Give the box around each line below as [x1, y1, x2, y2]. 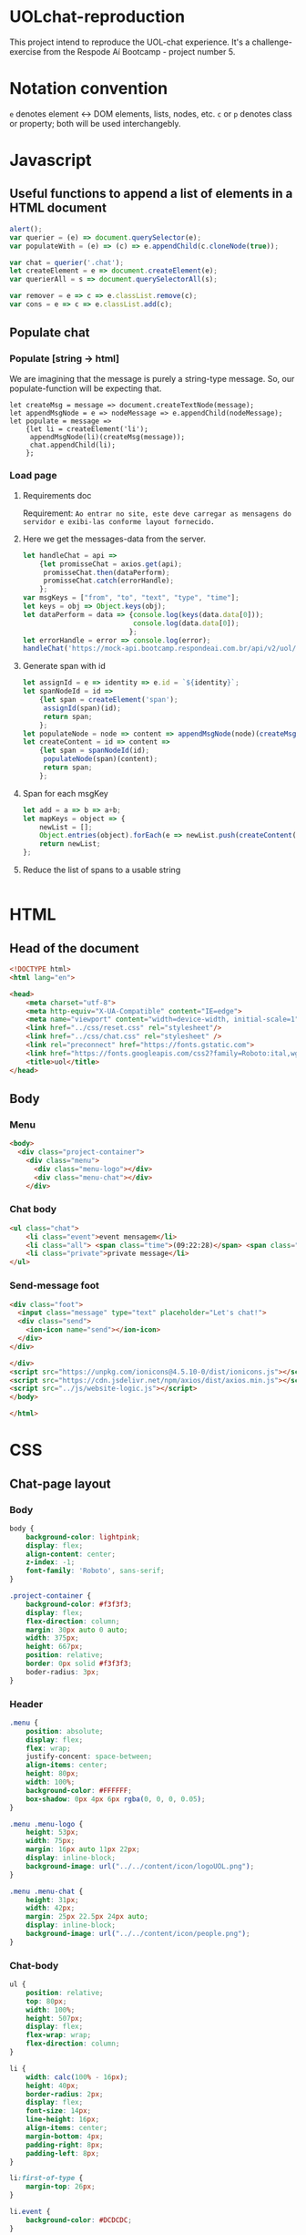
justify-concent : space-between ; [25, 1752, 153, 1761]
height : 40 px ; [25, 2081, 79, 2090]
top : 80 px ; [25, 1996, 67, 2006]
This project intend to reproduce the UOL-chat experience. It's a [9, 36, 250, 47]
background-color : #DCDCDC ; [25, 2215, 132, 2225]
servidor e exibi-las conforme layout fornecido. [22, 517, 216, 526]
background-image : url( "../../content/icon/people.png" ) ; [25, 1930, 250, 1939]
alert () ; [9, 224, 43, 233]
